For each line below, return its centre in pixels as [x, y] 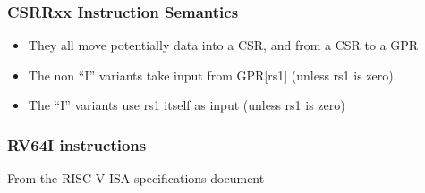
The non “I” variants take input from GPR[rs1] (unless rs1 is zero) [211, 75]
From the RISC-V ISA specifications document [136, 178]
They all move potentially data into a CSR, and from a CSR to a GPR [223, 45]
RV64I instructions [77, 144]
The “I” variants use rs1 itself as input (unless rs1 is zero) [187, 105]
